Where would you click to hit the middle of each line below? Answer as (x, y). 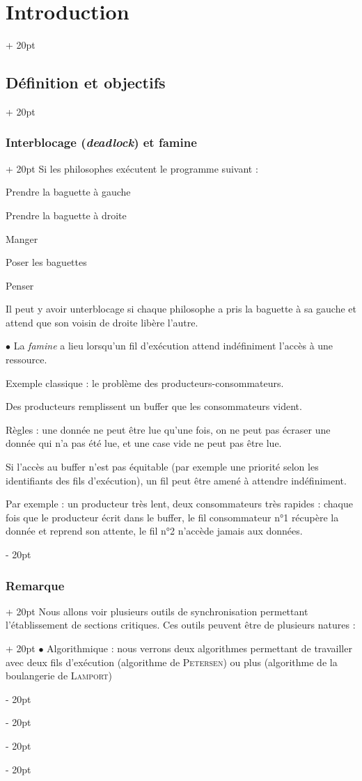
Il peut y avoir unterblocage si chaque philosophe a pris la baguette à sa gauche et (181, 309)
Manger (22, 238)
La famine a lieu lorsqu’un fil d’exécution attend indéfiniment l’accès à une (173, 346)
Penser (20, 285)
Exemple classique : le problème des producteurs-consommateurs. (145, 382)
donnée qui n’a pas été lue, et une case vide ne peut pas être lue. (144, 443)
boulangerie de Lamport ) (59, 676)
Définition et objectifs (86, 82)
